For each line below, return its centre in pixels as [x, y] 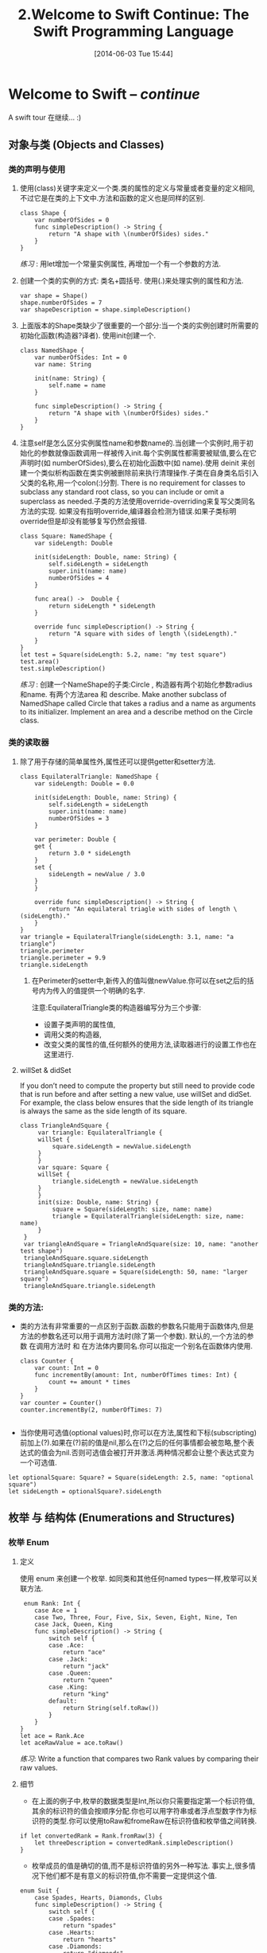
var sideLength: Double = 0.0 [84, 783]
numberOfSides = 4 [79, 578]
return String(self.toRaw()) [110, 1708]
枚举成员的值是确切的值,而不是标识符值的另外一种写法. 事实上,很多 [140, 1865]
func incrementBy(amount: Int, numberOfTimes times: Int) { [136, 1375]
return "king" [86, 1694]
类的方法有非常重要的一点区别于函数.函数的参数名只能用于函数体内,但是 [137, 1326]
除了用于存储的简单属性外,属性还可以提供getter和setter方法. [118, 761]
